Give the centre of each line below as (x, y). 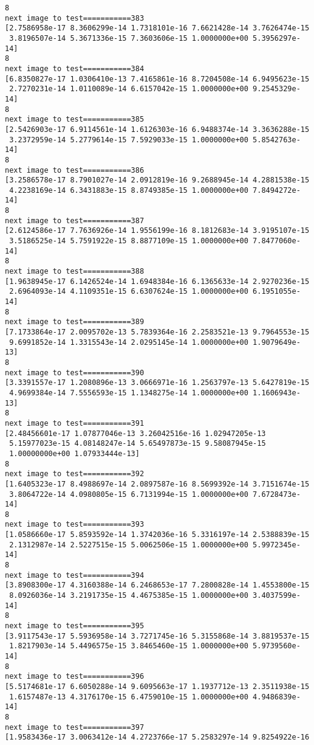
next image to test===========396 (75, 677)
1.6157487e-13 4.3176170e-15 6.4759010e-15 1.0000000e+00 (129, 697)
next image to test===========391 (75, 423)
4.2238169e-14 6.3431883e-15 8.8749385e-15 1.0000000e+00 (129, 190)
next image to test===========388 (75, 272)
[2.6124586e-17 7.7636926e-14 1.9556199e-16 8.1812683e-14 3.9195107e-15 (157, 231)
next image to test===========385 (75, 120)
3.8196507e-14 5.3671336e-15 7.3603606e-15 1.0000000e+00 (129, 38)
